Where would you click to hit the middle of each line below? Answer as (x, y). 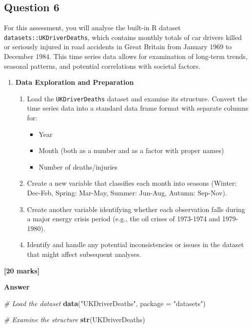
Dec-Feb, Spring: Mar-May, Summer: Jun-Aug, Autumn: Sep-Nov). (127, 193)
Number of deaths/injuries (78, 166)
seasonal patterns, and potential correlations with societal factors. (102, 66)
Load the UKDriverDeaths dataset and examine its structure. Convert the (137, 98)
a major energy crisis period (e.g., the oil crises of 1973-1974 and (124, 219)
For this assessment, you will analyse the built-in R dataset (92, 28)
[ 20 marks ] (22, 270)
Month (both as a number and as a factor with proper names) (131, 150)
